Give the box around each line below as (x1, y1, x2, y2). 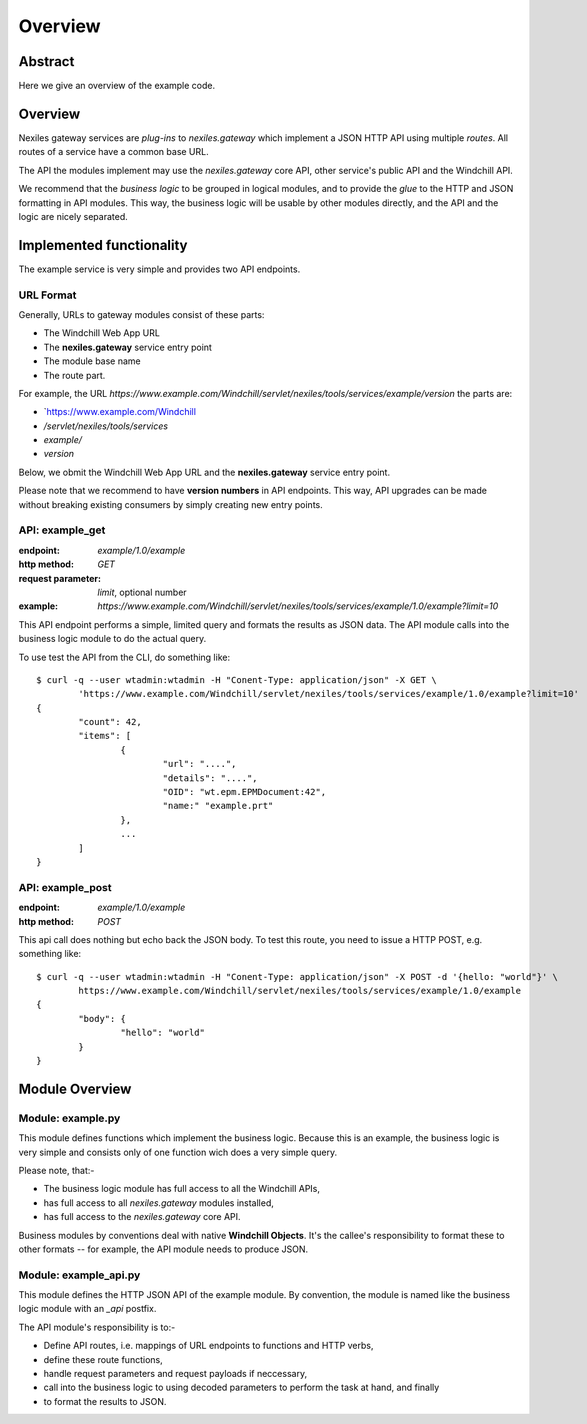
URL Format (18, 288, 77, 302)
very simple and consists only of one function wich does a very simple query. (18, 1146, 338, 1158)
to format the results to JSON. (43, 1395, 167, 1407)
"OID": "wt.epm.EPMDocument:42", (162, 786, 327, 798)
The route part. (43, 369, 106, 381)
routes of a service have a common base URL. (18, 146, 209, 158)
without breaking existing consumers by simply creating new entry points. (18, 498, 324, 510)
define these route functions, (43, 1353, 164, 1365)
